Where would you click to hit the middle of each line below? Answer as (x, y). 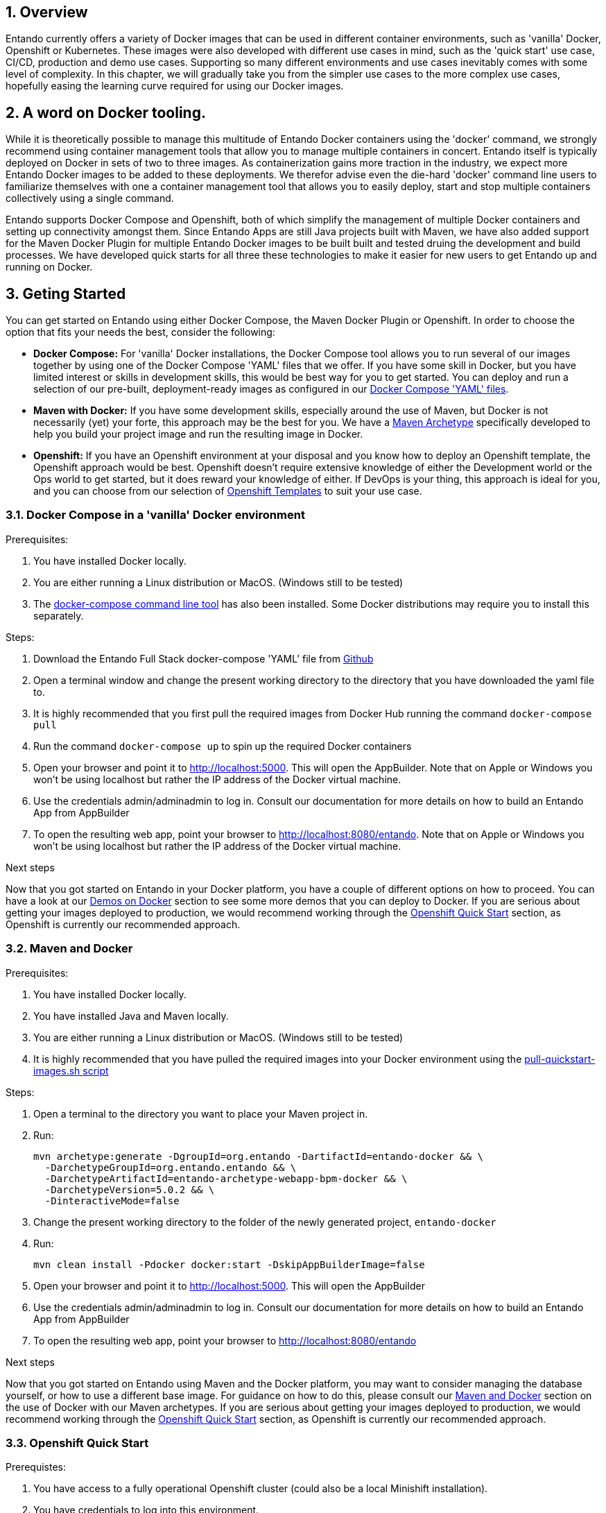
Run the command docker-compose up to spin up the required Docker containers (223, 746)
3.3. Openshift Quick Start (77, 1443)
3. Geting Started (66, 293)
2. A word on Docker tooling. (106, 112)
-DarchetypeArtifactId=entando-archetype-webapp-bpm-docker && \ (226, 1178)
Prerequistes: (36, 1467)
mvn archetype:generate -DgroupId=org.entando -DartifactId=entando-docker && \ (259, 1156)
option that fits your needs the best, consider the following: (140, 332)
